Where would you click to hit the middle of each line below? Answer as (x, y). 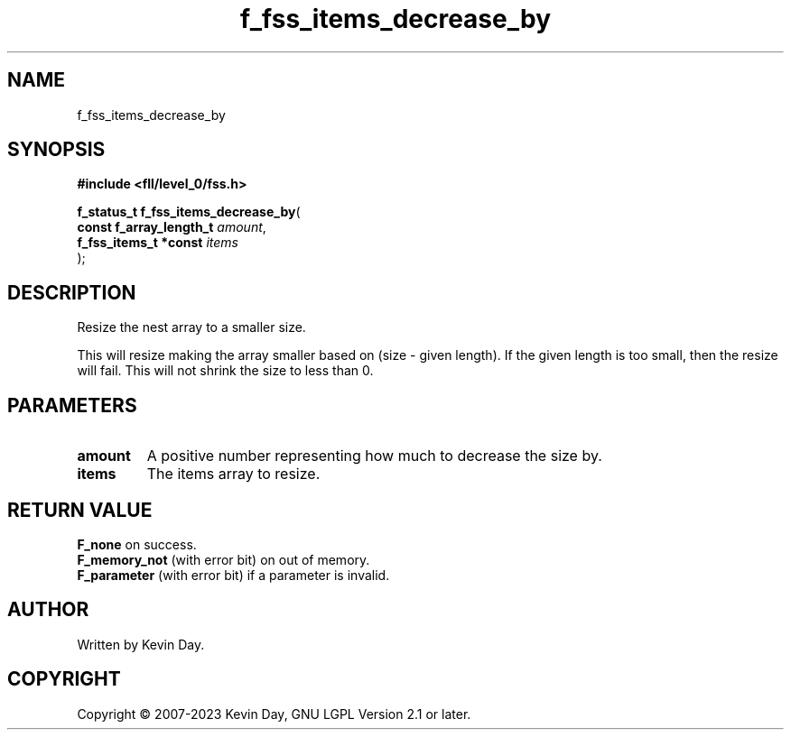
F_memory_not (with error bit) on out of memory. (223, 559)
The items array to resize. (233, 474)
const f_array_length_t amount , (172, 227)
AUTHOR (48, 610)
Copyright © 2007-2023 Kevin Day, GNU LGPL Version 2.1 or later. (274, 714)
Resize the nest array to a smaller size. (191, 327)
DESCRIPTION (72, 292)
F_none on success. (137, 544)
